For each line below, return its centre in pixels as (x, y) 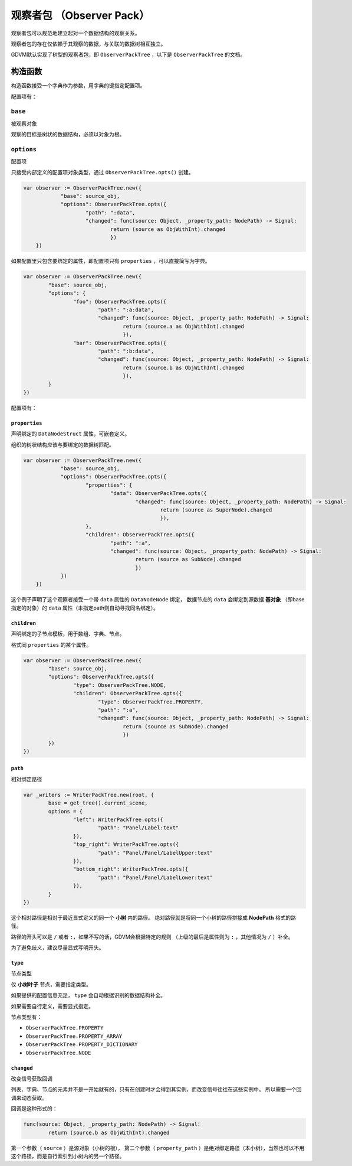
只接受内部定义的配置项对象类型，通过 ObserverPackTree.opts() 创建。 (102, 172)
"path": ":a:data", (126, 310)
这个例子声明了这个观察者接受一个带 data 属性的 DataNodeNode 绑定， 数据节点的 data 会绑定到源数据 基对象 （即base (158, 600)
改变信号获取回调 (32, 1079)
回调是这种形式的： (34, 1109)
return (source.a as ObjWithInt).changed (184, 326)
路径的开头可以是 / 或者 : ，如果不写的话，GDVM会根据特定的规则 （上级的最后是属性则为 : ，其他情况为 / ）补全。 (152, 937)
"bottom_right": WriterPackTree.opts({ (131, 869)
